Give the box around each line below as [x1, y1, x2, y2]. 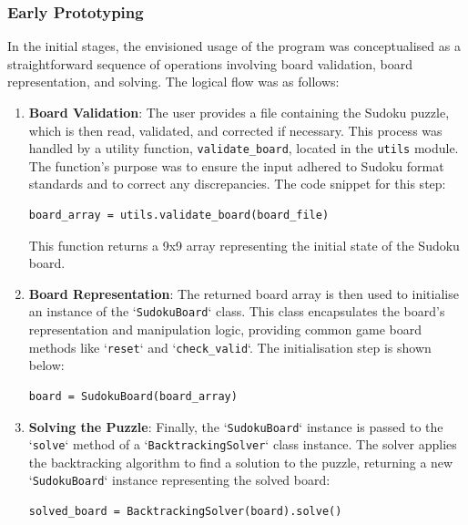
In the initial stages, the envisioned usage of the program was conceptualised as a [7, 36, 461, 56]
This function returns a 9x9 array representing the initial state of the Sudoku [28, 235, 460, 254]
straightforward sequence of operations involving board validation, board [7, 54, 413, 73]
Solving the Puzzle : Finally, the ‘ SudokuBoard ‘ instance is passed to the [28, 417, 443, 436]
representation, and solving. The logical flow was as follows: [7, 72, 340, 91]
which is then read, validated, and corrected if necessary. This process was [28, 120, 443, 139]
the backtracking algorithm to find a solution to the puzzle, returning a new [28, 452, 453, 471]
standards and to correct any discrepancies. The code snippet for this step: [28, 174, 446, 193]
